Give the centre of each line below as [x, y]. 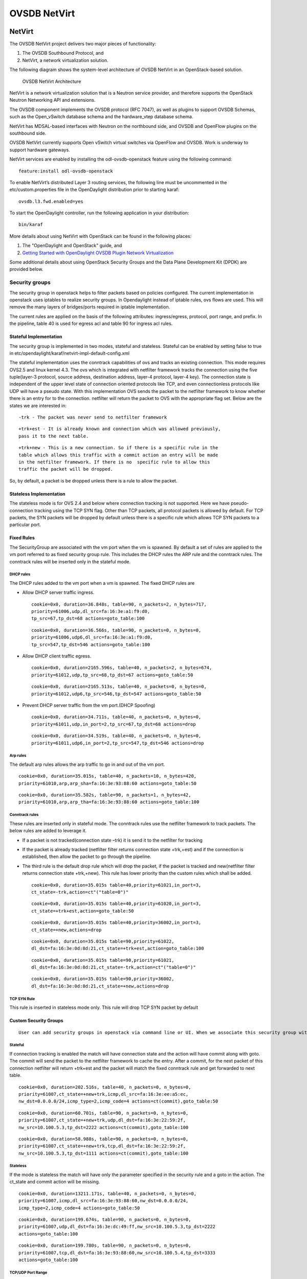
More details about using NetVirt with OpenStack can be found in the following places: [101, 236]
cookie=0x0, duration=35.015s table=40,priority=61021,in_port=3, [116, 885]
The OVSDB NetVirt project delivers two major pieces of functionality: [83, 44]
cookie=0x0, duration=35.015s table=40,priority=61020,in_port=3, [116, 904]
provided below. [26, 269]
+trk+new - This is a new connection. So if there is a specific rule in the [118, 448]
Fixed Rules [22, 538]
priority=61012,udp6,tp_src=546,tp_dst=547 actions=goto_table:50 [116, 694]
